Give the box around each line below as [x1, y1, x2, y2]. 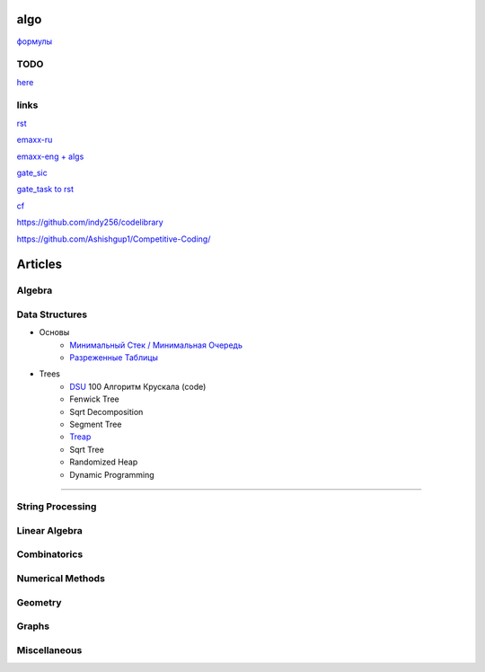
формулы [16, 36, 53, 47]
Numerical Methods [16, 572, 105, 584]
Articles [16, 257, 63, 272]
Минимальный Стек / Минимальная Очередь [69, 340, 242, 350]
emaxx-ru [16, 135, 53, 146]
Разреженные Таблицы [69, 352, 159, 363]
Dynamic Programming [69, 469, 154, 480]
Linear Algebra [16, 524, 83, 536]
